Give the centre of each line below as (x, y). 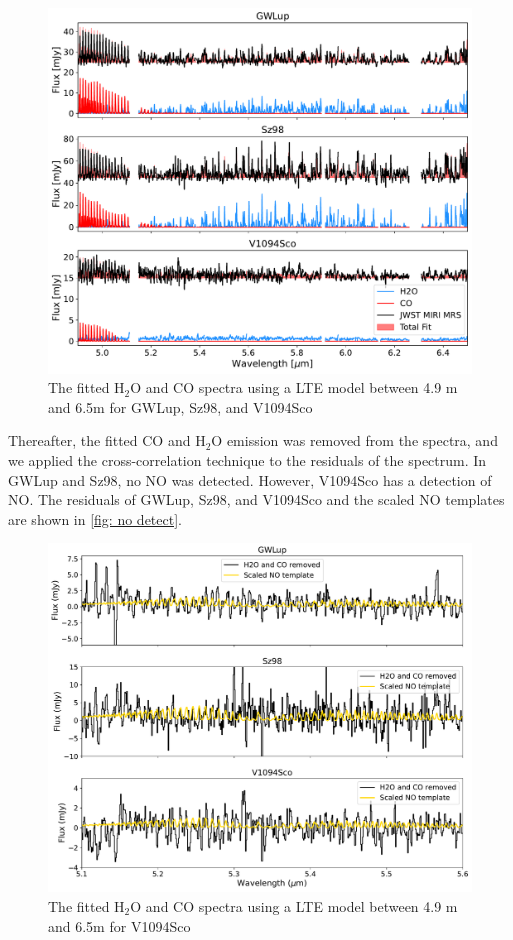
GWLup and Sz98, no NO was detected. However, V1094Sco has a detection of (250, 479)
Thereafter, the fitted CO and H (107, 440)
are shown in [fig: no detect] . (95, 518)
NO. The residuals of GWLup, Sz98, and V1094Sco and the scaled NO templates (256, 499)
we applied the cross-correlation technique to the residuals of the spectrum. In (247, 459)
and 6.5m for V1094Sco (119, 925)
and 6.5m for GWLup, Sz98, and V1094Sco (180, 406)
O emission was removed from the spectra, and (354, 440)
